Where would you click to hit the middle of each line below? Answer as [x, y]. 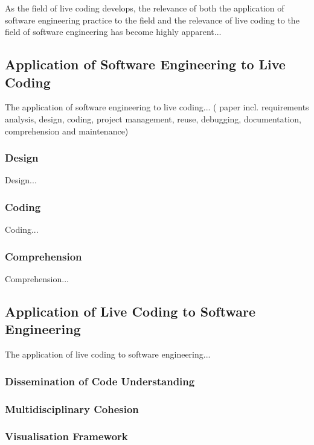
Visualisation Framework [66, 436]
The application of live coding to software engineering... [108, 354]
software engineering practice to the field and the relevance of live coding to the [152, 20]
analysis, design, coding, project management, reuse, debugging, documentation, [153, 118]
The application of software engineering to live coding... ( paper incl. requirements [157, 107]
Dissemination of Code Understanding [100, 381]
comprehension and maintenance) [67, 131]
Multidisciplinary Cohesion [72, 409]
